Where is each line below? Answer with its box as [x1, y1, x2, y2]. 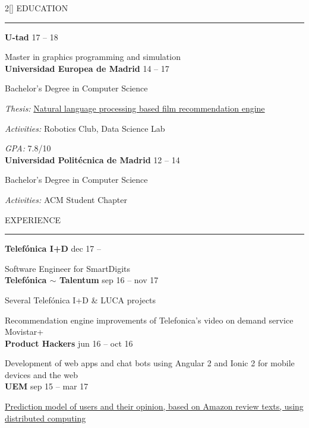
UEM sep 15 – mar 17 [5, 380, 89, 392]
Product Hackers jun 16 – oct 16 [5, 337, 133, 349]
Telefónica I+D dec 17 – [5, 242, 101, 255]
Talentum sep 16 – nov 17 [59, 274, 159, 286]
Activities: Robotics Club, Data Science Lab [5, 122, 165, 134]
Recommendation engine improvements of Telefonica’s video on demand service [5, 313, 294, 326]
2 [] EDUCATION [5, 2, 68, 14]
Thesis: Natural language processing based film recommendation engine [5, 102, 265, 114]
